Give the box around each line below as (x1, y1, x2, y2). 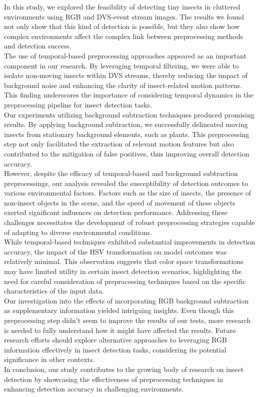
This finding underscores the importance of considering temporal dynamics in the (4, 89, 253, 100)
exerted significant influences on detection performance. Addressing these (4, 207, 227, 217)
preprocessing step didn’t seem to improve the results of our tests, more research (4, 315, 251, 325)
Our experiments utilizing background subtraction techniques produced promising (4, 109, 254, 119)
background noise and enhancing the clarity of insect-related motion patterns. (4, 79, 242, 90)
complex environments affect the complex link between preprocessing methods (4, 30, 243, 41)
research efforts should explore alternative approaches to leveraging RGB (4, 334, 227, 345)
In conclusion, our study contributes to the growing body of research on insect (4, 363, 244, 374)
